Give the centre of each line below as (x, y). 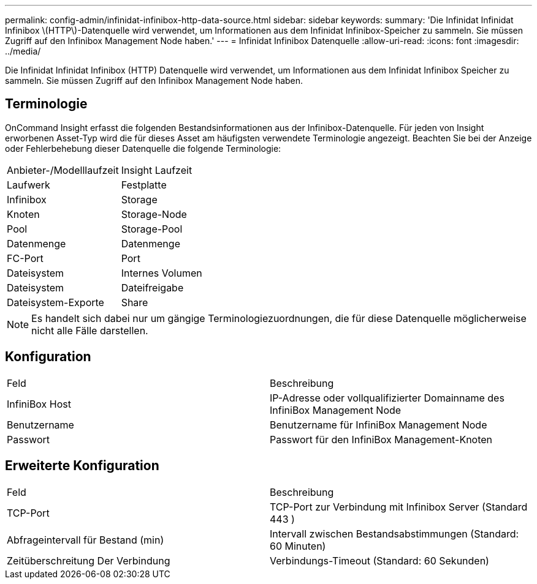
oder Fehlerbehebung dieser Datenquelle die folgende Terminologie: (143, 148)
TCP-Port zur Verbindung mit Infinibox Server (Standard (399, 507)
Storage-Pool (152, 229)
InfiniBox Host (39, 404)
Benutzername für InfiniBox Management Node (379, 425)
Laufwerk (29, 185)
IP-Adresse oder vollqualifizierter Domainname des (387, 398)
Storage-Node (154, 214)
